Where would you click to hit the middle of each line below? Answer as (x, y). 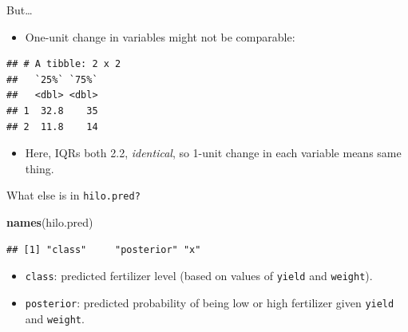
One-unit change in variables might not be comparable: (160, 36)
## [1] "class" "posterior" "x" (104, 249)
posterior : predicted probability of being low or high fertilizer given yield (210, 302)
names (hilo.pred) (50, 222)
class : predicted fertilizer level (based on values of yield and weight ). (199, 276)
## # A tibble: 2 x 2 (64, 64)
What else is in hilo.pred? (73, 195)
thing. (40, 168)
